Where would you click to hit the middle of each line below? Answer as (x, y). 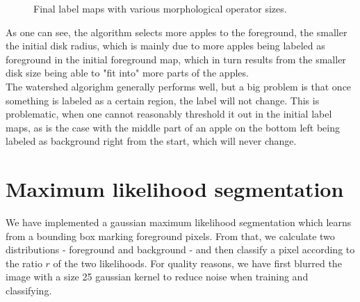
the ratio (24, 263)
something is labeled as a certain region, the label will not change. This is (163, 100)
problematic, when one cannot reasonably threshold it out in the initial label (169, 114)
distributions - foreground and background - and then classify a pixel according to (180, 249)
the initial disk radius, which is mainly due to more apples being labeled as (165, 46)
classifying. (29, 291)
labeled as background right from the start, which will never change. (151, 141)
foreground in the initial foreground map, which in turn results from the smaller (176, 59)
